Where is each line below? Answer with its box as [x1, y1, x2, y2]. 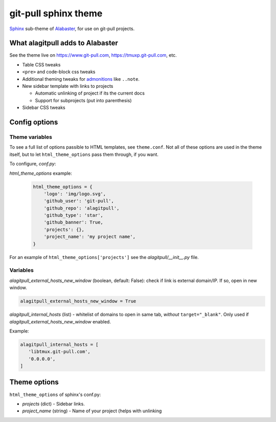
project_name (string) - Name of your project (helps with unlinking [22, 408, 162, 414]
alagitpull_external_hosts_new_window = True [20, 298, 136, 304]
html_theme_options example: [9, 170, 73, 176]
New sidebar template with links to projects [22, 83, 113, 89]
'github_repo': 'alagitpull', [43, 205, 120, 211]
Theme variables [9, 133, 52, 140]
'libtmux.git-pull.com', [28, 349, 90, 355]
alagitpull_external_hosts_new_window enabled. [9, 318, 111, 324]
